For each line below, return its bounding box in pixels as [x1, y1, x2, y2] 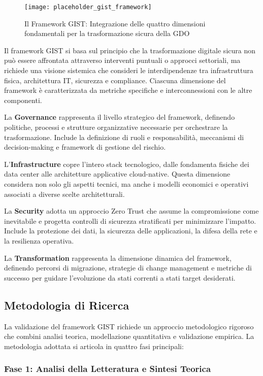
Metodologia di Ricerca [4, 297, 129, 313]
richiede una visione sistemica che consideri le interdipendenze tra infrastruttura [4, 65, 253, 76]
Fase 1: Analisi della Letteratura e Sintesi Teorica [4, 362, 211, 375]
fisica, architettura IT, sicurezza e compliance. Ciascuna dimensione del [4, 75, 226, 85]
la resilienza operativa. [4, 235, 74, 246]
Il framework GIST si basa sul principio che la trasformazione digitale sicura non [4, 45, 255, 55]
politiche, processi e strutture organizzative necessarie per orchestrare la [4, 122, 228, 132]
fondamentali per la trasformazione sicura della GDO [24, 28, 190, 39]
